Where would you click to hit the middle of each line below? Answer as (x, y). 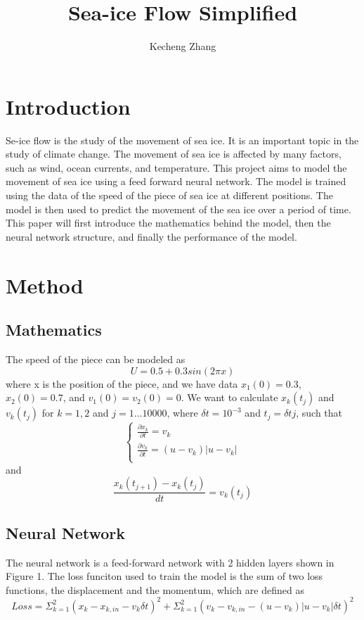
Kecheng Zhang (183, 46)
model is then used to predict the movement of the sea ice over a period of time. (178, 209)
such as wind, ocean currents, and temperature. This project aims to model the (176, 167)
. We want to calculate (229, 397)
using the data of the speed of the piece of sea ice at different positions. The (169, 195)
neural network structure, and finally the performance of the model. (151, 236)
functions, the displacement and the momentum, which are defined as (155, 589)
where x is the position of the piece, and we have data (122, 383)
